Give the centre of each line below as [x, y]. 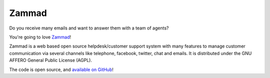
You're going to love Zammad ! [40, 37]
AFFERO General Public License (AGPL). [51, 60]
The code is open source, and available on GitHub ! [61, 69]
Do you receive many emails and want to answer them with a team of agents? [89, 28]
